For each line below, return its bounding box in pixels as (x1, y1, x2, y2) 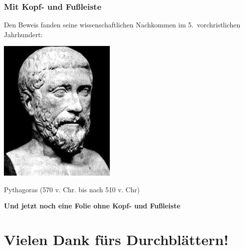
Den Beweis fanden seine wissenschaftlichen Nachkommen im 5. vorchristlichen (4, 20, 241, 30)
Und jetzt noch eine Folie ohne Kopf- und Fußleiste (4, 201, 181, 211)
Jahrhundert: (4, 29, 43, 39)
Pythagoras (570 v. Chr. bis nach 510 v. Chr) (4, 184, 140, 194)
